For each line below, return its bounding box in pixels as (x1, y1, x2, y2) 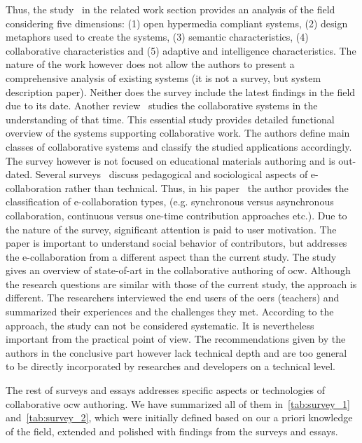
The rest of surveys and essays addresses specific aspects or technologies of (6, 383, 326, 397)
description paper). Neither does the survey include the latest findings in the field (6, 84, 356, 99)
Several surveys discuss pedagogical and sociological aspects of (35, 167, 308, 182)
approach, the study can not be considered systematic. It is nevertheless (6, 318, 314, 332)
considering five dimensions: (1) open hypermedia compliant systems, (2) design (6, 15, 348, 30)
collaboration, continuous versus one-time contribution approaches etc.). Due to (6, 207, 347, 222)
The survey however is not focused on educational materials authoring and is (6, 153, 335, 168)
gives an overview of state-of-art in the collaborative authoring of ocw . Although (6, 263, 351, 278)
